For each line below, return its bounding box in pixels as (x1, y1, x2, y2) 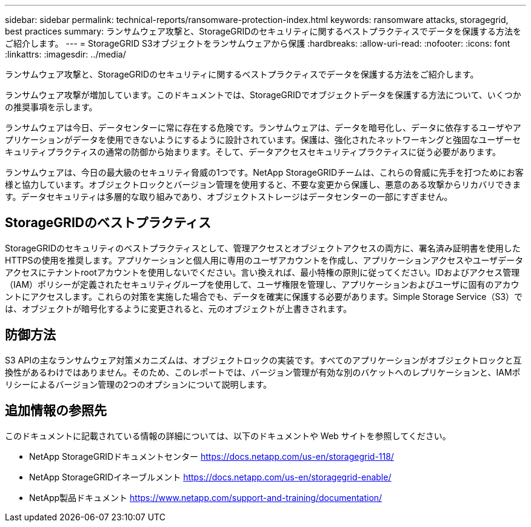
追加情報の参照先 (5, 403, 107, 419)
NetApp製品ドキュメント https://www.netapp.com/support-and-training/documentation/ (29, 492, 382, 503)
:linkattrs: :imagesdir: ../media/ (5, 49, 126, 59)
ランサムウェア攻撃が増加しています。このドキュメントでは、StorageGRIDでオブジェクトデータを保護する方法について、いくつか (5, 90, 521, 100)
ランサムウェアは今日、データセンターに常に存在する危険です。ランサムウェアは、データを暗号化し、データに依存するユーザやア (5, 122, 521, 133)
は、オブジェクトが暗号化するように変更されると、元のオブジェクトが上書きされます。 (5, 303, 352, 314)
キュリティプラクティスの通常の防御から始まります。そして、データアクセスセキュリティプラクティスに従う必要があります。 (5, 147, 501, 157)
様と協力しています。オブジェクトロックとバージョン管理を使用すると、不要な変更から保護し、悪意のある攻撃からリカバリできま (5, 179, 521, 190)
